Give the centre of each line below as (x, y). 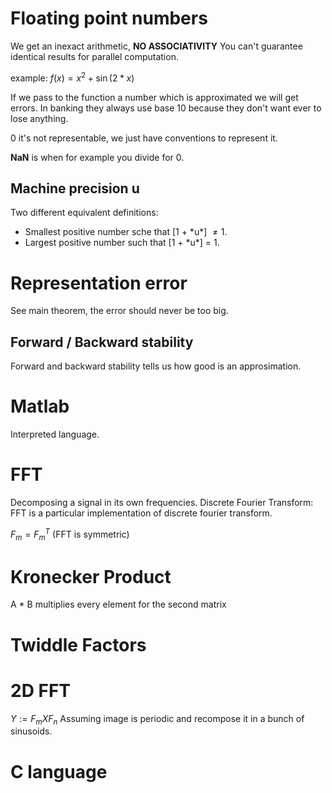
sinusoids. (31, 731)
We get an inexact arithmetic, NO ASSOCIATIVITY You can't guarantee (156, 46)
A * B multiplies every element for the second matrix (118, 604)
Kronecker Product (91, 576)
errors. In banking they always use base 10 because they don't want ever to (166, 108)
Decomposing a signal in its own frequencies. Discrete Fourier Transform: (162, 503)
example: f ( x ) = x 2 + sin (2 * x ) (72, 77)
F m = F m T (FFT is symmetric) (70, 534)
